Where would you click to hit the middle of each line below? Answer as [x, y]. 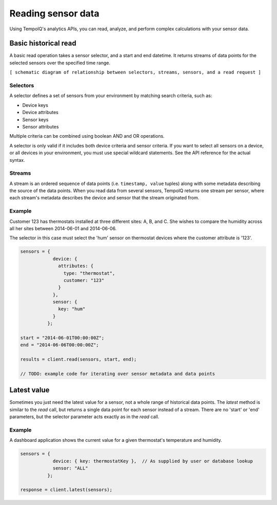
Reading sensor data [54, 13]
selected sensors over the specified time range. [60, 63]
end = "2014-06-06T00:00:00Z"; [60, 345]
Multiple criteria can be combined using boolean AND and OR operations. [87, 136]
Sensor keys [35, 119]
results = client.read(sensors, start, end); [78, 359]
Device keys [35, 105]
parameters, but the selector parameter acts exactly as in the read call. [84, 417]
